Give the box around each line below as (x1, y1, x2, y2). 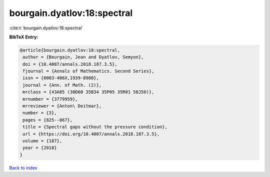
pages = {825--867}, (22, 117, 73, 123)
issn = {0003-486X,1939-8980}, (22, 75, 99, 81)
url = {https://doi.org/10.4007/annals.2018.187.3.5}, (22, 131, 160, 137)
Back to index (9, 165, 37, 171)
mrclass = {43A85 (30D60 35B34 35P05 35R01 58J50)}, (22, 89, 154, 95)
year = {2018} (22, 145, 57, 151)
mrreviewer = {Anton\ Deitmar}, (22, 103, 102, 109)
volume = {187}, (22, 138, 62, 144)
